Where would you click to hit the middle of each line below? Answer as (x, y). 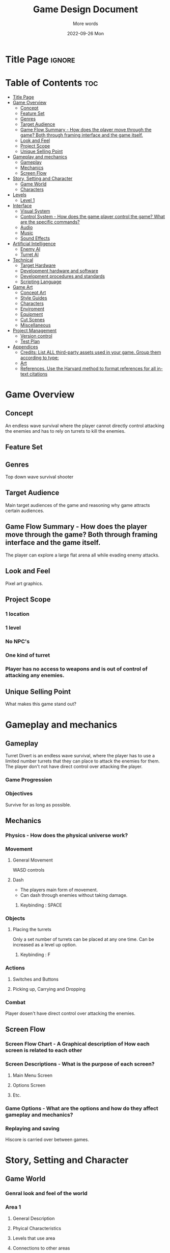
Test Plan (30, 341)
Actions (15, 968)
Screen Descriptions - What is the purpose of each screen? (80, 1064)
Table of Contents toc (52, 83)
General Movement (33, 860)
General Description (34, 1218)
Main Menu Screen (32, 1075)
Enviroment (32, 309)
